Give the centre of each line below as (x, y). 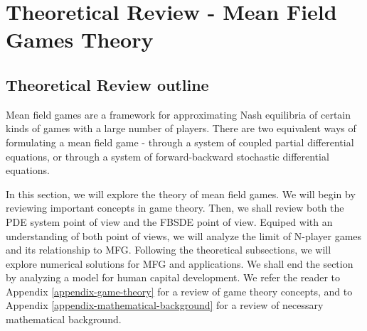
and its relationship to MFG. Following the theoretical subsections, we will (169, 250)
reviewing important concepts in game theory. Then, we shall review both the (175, 208)
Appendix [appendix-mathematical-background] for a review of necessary (165, 305)
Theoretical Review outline (107, 84)
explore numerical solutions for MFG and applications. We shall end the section (180, 263)
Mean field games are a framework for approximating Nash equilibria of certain (178, 114)
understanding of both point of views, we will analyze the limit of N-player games (184, 235)
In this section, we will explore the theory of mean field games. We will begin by (181, 194)
